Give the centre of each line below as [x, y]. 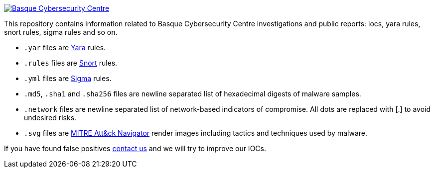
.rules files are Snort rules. [71, 63]
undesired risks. [50, 118]
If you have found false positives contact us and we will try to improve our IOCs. [135, 148]
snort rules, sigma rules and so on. [61, 32]
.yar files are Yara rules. [65, 47]
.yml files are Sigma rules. [68, 78]
